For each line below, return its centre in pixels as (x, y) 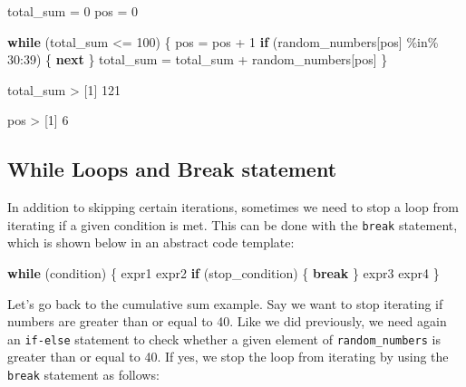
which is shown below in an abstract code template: (151, 242)
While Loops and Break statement (172, 169)
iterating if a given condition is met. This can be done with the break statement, (233, 224)
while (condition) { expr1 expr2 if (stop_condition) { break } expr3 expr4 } (223, 273)
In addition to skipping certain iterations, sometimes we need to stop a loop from (233, 207)
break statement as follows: (83, 375)
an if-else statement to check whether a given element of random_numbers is (224, 339)
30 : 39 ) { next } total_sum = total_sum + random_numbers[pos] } (198, 59)
